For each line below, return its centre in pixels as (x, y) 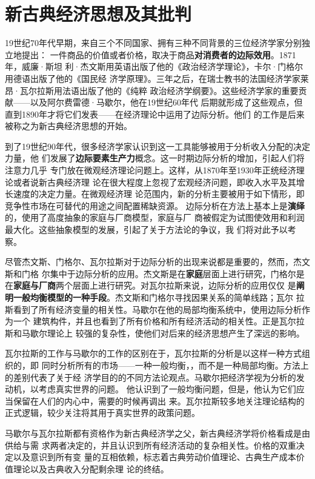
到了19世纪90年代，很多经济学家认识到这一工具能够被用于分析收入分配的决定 (157, 146)
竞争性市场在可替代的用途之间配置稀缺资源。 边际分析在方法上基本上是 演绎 (155, 205)
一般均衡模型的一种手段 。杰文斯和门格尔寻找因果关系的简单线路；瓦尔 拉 (159, 297)
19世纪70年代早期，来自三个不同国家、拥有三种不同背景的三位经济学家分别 (153, 43)
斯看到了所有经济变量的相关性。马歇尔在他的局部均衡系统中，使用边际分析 (153, 309)
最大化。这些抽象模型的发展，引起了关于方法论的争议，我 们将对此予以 (146, 229)
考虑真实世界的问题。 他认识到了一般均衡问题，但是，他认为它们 (167, 389)
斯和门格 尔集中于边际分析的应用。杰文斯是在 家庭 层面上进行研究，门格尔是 (155, 273)
